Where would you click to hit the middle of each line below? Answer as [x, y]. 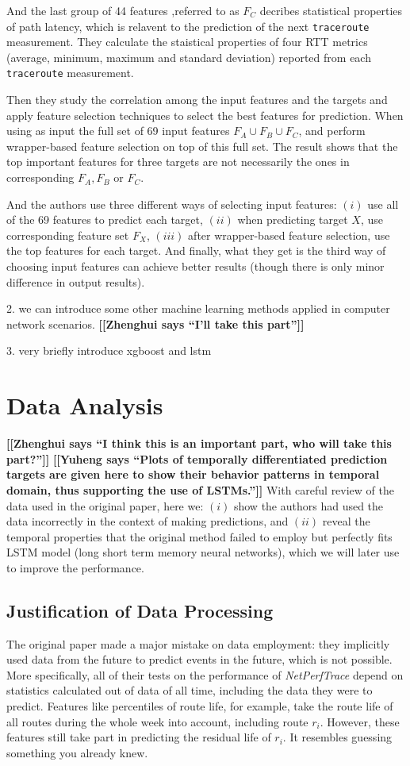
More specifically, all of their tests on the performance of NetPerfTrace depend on [205, 674]
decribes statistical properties [331, 10]
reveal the [346, 521]
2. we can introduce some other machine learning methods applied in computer [198, 308]
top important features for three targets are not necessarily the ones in [178, 162]
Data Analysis [85, 405]
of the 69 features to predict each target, [105, 219]
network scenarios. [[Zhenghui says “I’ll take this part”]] [155, 323]
